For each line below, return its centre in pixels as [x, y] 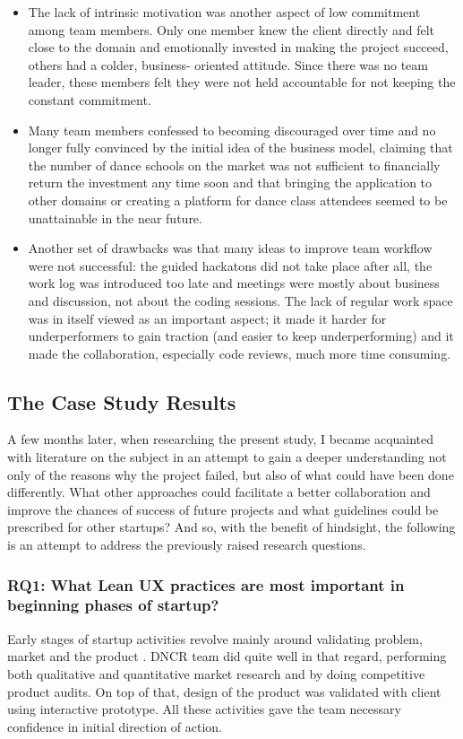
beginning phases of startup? [113, 605]
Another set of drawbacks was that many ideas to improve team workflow [230, 248]
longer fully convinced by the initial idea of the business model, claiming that [240, 148]
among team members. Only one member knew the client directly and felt [231, 29]
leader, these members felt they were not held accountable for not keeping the [242, 82]
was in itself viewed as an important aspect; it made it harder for [207, 318]
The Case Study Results [122, 401]
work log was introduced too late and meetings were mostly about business [234, 283]
